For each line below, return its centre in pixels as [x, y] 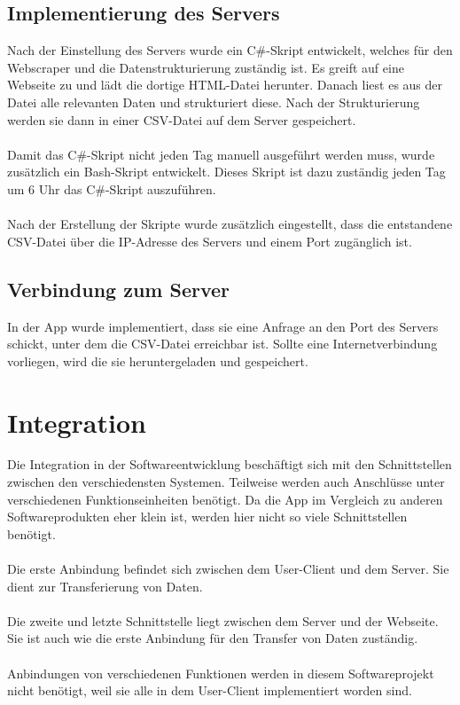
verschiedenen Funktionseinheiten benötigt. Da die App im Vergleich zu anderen [225, 499]
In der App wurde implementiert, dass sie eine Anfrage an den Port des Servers [223, 326]
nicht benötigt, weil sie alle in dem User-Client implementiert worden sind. [210, 690]
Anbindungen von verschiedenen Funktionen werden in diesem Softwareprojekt [221, 673]
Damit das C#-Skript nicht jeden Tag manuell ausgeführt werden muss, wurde [221, 154]
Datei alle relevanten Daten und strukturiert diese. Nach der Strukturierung [214, 102]
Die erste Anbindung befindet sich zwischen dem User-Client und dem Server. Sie [228, 568]
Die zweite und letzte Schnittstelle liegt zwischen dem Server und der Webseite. [223, 620]
